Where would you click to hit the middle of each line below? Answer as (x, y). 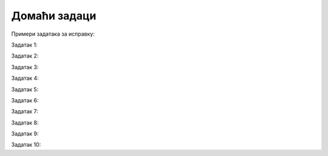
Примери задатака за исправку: (53, 34)
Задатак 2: (25, 56)
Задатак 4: (25, 78)
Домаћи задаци (54, 16)
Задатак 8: (25, 122)
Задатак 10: (26, 145)
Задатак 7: (25, 111)
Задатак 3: (25, 67)
